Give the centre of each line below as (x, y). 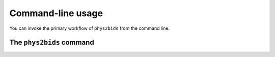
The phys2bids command (52, 43)
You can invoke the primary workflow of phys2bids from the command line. (90, 28)
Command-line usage (56, 13)
